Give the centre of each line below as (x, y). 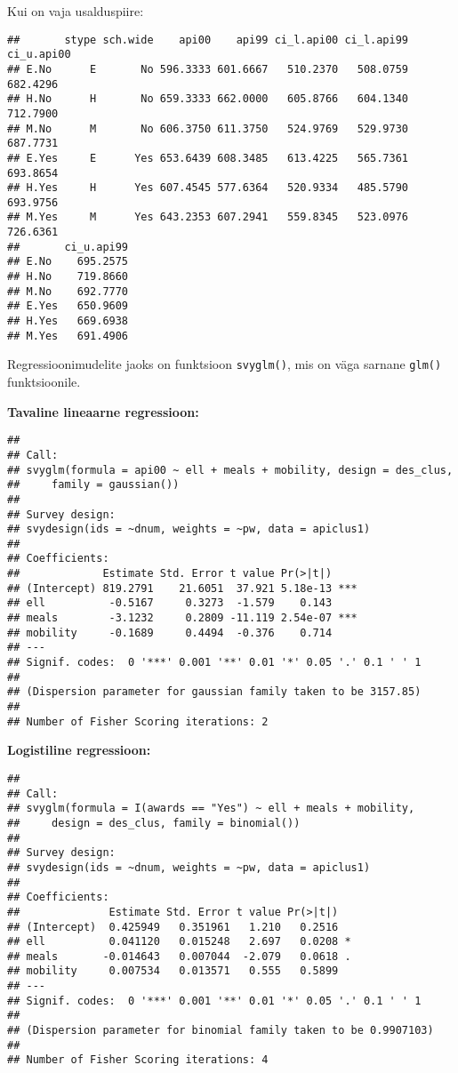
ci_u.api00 (39, 55)
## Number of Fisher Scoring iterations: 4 (138, 1060)
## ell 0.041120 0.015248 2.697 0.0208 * (179, 942)
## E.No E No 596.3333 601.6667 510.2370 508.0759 (208, 69)
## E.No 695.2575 (68, 262)
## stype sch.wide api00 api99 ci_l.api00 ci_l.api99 (208, 40)
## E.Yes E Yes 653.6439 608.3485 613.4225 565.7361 (208, 158)
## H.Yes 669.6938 (68, 321)
